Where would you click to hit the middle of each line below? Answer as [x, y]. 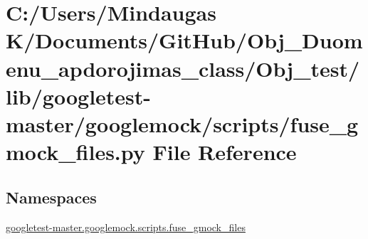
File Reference [225, 152]
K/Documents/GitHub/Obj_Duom [184, 40]
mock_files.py [75, 152]
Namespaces [51, 197]
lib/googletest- [79, 96]
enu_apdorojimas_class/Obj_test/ [183, 68]
